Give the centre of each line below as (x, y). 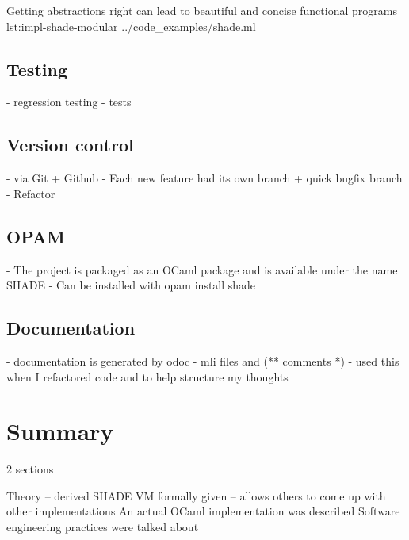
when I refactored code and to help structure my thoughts (147, 376)
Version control (70, 145)
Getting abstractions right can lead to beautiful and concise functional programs (202, 10)
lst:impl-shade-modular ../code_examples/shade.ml (131, 26)
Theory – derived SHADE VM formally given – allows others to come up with (196, 495)
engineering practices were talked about (103, 527)
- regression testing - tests (69, 102)
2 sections (30, 469)
